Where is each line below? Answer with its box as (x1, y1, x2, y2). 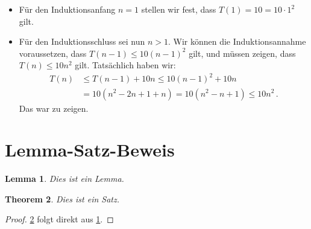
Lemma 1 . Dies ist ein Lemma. (5, 172, 124, 185)
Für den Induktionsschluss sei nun (19, 35, 145, 48)
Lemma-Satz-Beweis (5, 137, 175, 162)
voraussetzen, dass (19, 47, 87, 59)
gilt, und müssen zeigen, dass (189, 47, 296, 59)
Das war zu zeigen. (19, 102, 89, 114)
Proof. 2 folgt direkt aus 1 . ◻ (5, 213, 114, 225)
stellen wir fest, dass (141, 3, 216, 15)
